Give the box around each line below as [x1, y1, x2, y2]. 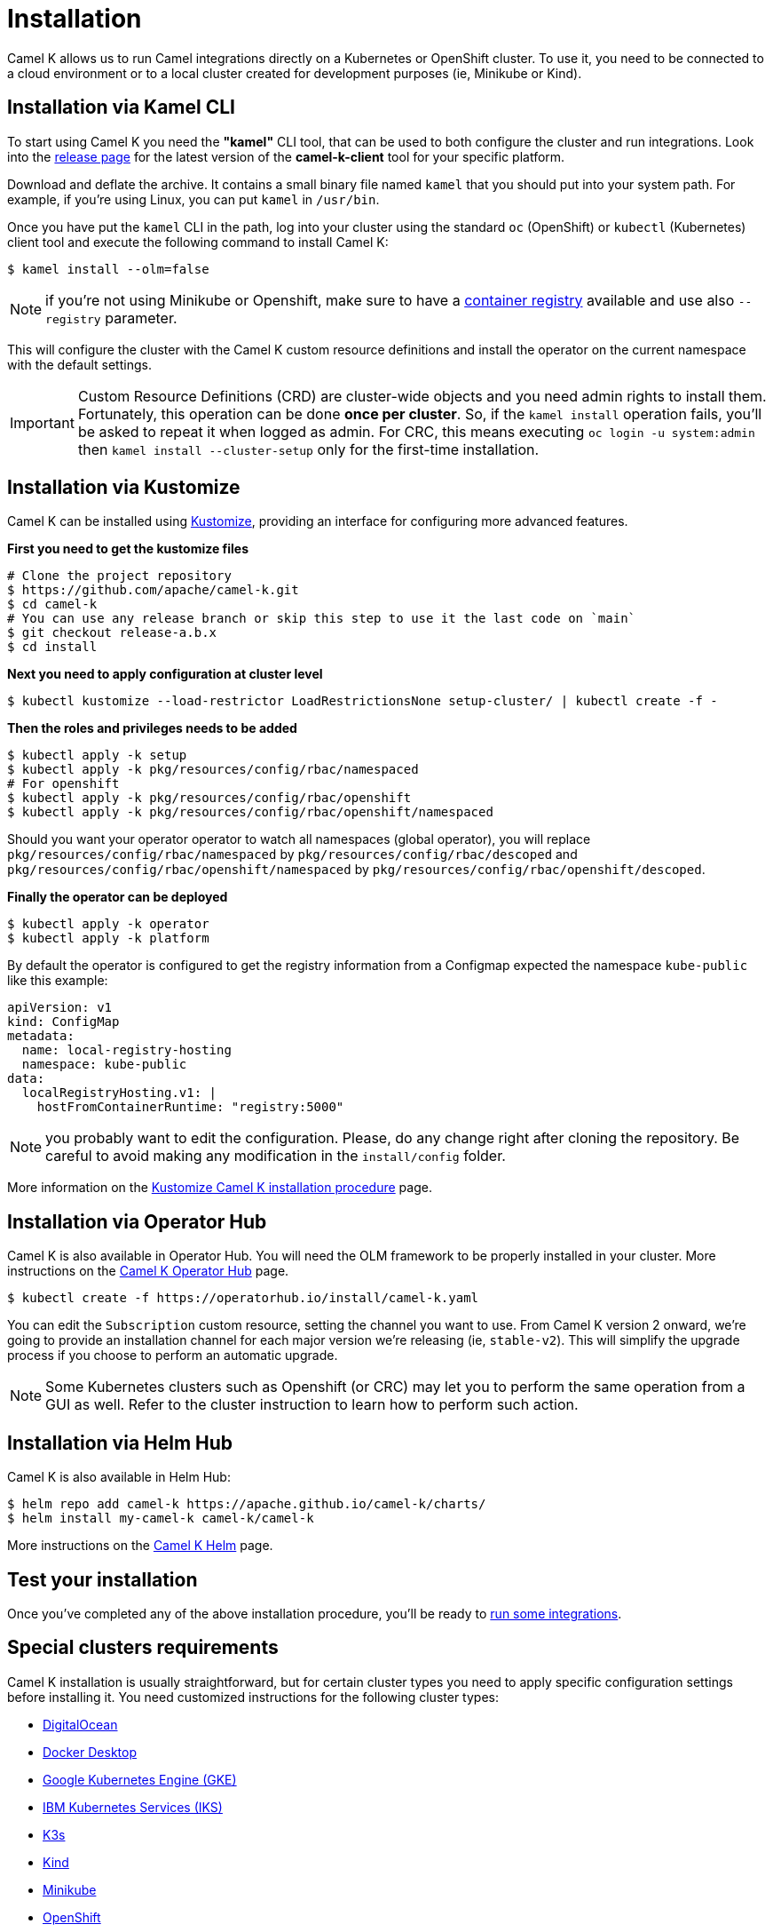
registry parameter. [45, 308, 177, 327]
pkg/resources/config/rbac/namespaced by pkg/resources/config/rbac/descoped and [7, 847, 578, 863]
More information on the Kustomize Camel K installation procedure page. [7, 1180, 432, 1196]
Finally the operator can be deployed [7, 889, 228, 905]
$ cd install [7, 640, 98, 655]
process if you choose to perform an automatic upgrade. [7, 1348, 338, 1364]
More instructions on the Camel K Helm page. [7, 1538, 273, 1554]
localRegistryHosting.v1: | [21, 1085, 217, 1101]
